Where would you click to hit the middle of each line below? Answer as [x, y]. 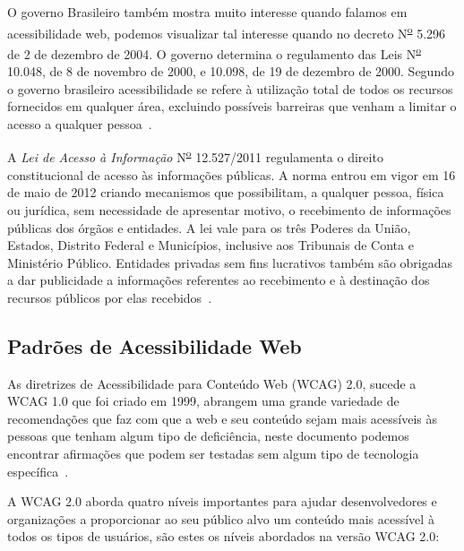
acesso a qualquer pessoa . [80, 123]
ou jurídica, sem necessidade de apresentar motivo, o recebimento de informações [229, 209]
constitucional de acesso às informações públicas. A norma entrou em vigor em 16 [232, 174]
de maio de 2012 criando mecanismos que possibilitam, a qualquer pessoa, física [226, 192]
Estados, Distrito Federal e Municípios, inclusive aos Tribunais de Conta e [211, 245]
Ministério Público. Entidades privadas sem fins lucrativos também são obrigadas [230, 262]
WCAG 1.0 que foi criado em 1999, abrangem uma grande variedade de [203, 401]
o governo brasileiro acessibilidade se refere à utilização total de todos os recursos [230, 88]
